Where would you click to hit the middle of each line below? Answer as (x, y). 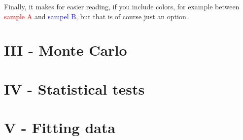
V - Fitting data (60, 127)
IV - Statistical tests (74, 88)
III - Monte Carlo (66, 50)
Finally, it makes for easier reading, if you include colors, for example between (122, 6)
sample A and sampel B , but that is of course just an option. (96, 16)
